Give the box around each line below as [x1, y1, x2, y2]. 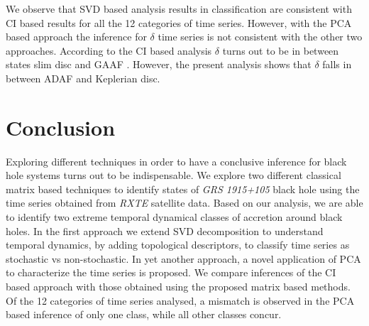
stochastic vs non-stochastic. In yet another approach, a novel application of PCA [6, 251, 361, 266]
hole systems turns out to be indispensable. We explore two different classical [6, 168, 341, 183]
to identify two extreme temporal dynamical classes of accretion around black [6, 210, 343, 224]
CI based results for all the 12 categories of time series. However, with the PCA [6, 15, 352, 30]
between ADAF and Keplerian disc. [6, 70, 160, 85]
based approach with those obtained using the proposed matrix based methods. [6, 279, 351, 294]
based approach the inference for [6, 29, 147, 44]
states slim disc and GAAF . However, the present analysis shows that [6, 57, 312, 72]
